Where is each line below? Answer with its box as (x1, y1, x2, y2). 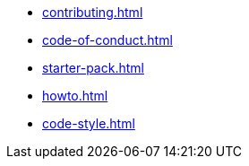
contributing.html (42, 4, 143, 20)
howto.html (42, 88, 108, 103)
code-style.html (42, 116, 135, 131)
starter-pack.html (42, 60, 144, 75)
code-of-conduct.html (42, 32, 173, 48)
